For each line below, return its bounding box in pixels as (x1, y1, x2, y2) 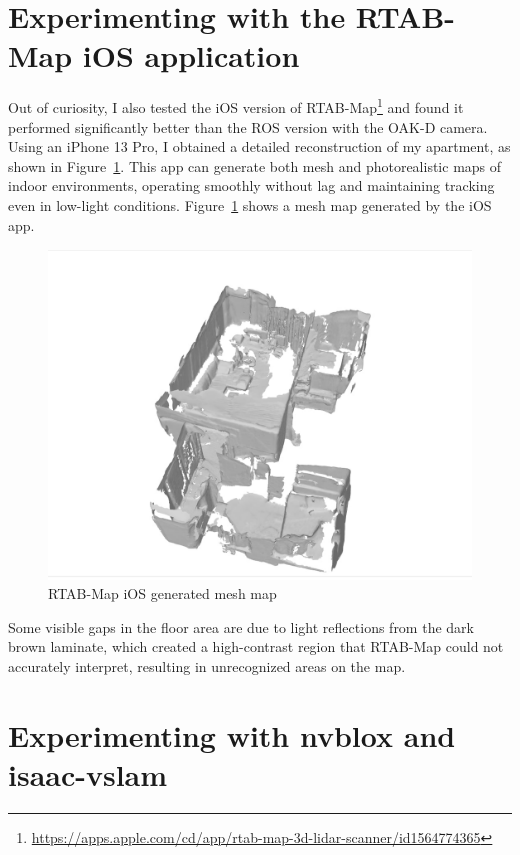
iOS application (82, 35, 300, 76)
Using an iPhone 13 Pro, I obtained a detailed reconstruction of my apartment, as (8, 136, 511, 157)
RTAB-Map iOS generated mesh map (48, 583, 277, 604)
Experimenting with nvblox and (8, 714, 456, 755)
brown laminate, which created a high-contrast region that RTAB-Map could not (8, 636, 504, 657)
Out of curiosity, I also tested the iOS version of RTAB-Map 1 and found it (8, 94, 464, 117)
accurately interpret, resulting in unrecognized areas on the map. (8, 655, 406, 676)
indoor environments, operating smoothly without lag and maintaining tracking (8, 175, 495, 196)
